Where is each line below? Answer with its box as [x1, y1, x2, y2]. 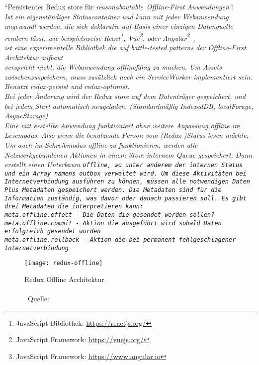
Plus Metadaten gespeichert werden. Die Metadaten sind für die [4, 186, 222, 194]
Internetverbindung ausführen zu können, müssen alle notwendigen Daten [4, 178, 250, 185]
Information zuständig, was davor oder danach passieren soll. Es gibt [4, 194, 247, 202]
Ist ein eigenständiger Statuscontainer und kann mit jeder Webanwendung [4, 11, 229, 21]
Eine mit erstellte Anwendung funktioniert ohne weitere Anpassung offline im [4, 120, 240, 130]
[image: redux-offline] [24, 260, 103, 267]
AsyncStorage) [4, 110, 48, 121]
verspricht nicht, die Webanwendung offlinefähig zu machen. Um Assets [4, 62, 222, 72]
